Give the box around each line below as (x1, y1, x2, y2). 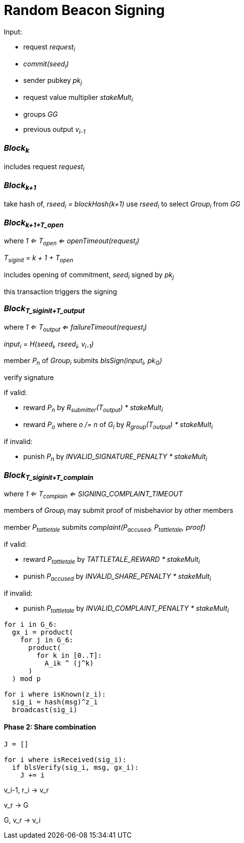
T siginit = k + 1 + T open (4, 254, 74, 264)
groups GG (23, 110, 58, 118)
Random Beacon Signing (4, 2, 165, 18)
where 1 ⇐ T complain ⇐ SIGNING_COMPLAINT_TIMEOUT (4, 489, 183, 500)
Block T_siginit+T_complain (4, 470, 93, 482)
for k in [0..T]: (36, 652, 102, 660)
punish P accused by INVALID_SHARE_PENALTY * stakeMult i (23, 572, 211, 582)
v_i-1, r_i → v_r (4, 785, 49, 794)
